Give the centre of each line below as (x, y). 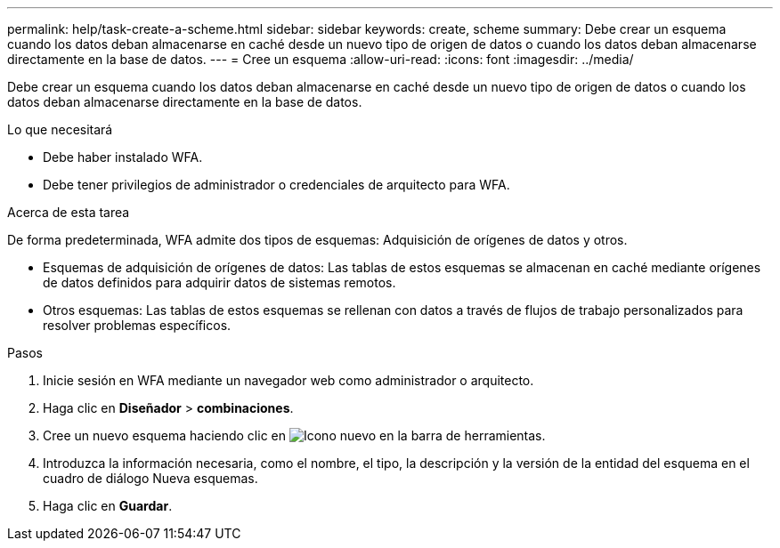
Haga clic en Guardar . (108, 506)
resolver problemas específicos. (137, 325)
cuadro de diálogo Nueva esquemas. (150, 478)
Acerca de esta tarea (69, 212)
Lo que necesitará (60, 129)
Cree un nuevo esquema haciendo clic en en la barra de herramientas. (294, 435)
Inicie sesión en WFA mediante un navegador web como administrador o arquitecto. (288, 380)
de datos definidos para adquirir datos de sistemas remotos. (219, 282)
